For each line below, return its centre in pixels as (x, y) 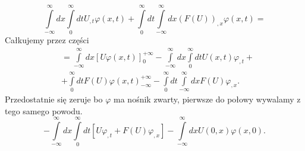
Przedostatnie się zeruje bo (54, 99)
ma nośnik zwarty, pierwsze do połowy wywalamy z (207, 99)
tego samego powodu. (44, 110)
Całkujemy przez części (47, 40)
